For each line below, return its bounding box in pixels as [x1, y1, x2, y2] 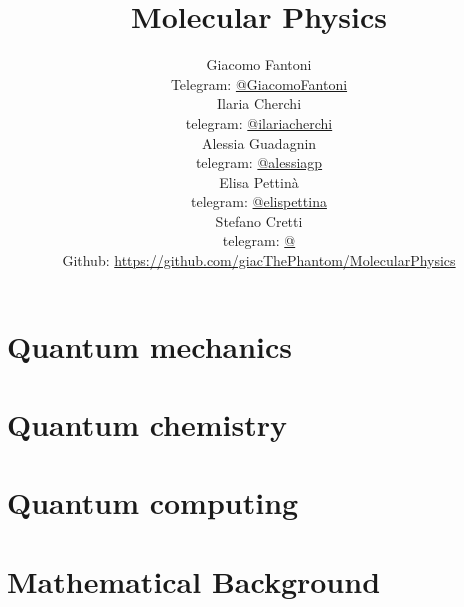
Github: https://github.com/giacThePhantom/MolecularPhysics [62, 250, 456, 271]
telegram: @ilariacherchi [185, 112, 333, 133]
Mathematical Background [7, 560, 381, 601]
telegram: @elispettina [191, 191, 327, 212]
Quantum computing [7, 482, 299, 523]
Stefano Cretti [215, 210, 303, 231]
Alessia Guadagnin [201, 132, 317, 153]
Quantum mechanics [7, 325, 293, 366]
